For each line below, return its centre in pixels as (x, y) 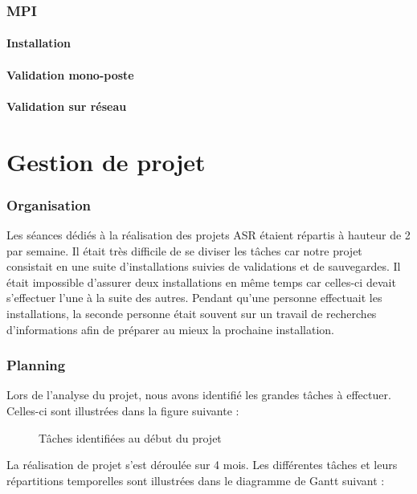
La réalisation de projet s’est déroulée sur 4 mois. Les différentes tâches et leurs (202, 465)
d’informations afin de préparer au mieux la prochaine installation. (170, 329)
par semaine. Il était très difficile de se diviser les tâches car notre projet (184, 250)
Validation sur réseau (67, 106)
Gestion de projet (106, 161)
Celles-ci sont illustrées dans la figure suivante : (123, 410)
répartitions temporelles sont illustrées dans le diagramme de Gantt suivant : (196, 480)
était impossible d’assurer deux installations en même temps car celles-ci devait (201, 282)
